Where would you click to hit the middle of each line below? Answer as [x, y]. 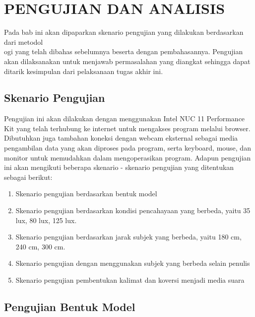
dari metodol [24, 41]
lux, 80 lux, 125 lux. [46, 220]
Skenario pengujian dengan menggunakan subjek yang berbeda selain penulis [133, 263]
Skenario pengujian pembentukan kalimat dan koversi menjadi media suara [130, 280]
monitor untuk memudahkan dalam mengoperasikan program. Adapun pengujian [127, 157]
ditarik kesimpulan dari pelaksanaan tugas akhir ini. [84, 71]
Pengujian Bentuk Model [70, 307]
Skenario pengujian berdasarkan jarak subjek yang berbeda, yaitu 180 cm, [128, 237]
